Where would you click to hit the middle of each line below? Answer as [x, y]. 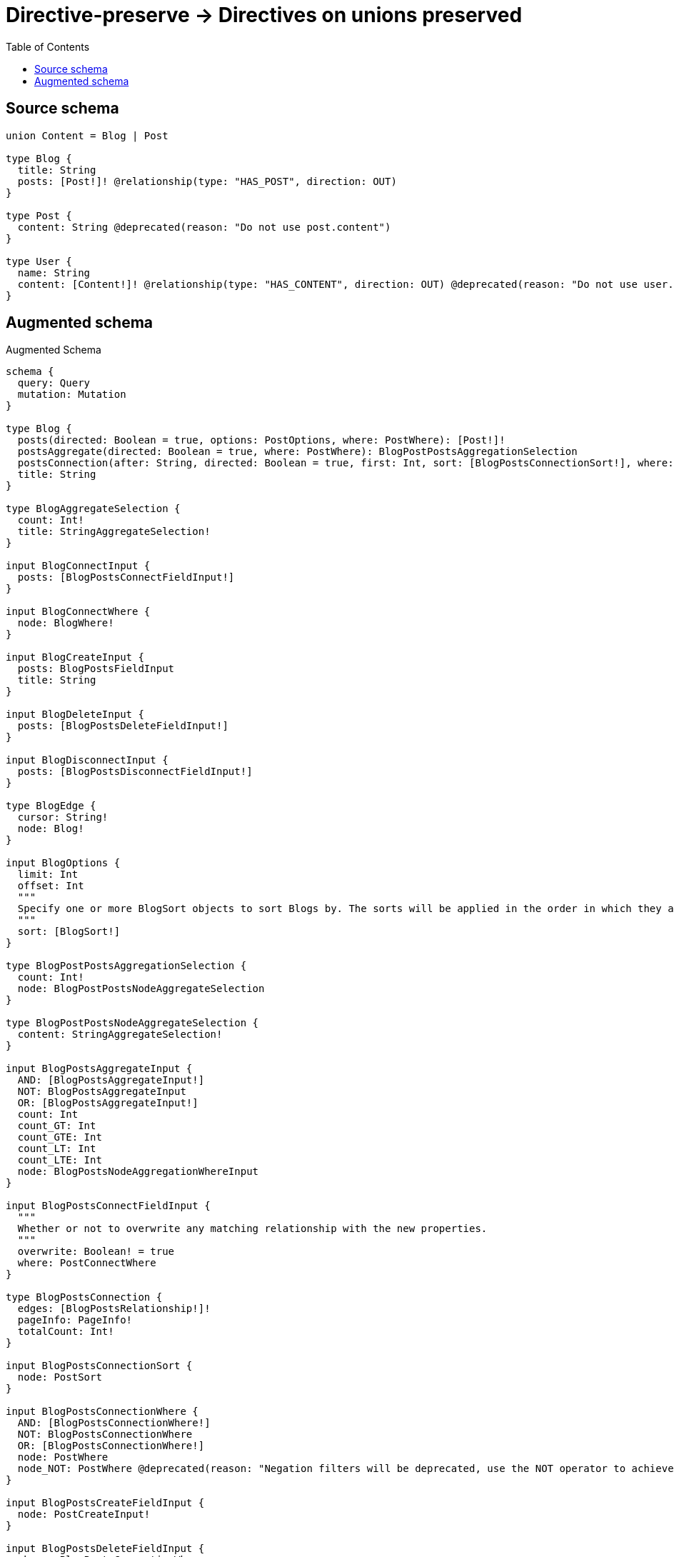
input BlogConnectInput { [78, 566]
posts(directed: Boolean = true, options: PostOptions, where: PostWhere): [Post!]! [261, 440]
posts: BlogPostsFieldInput [96, 669]
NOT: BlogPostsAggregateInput [102, 1092]
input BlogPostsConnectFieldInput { [108, 1206]
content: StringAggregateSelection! [120, 1035]
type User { [39, 261]
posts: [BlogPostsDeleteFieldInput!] [123, 726]
